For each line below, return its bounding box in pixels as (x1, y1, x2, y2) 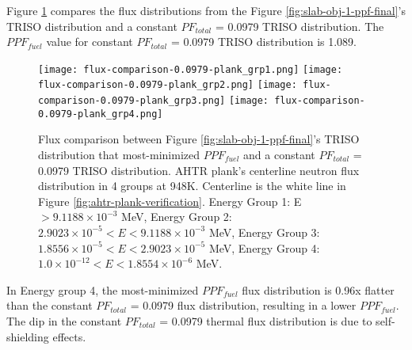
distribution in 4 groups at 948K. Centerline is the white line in (38, 177, 346, 194)
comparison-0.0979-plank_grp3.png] (38, 95, 226, 107)
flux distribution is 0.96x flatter (242, 281, 395, 298)
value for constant (46, 33, 133, 50)
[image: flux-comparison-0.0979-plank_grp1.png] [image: (38, 63, 343, 75)
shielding (6, 328, 49, 344)
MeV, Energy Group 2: (121, 208, 232, 225)
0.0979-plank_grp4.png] (38, 108, 163, 120)
